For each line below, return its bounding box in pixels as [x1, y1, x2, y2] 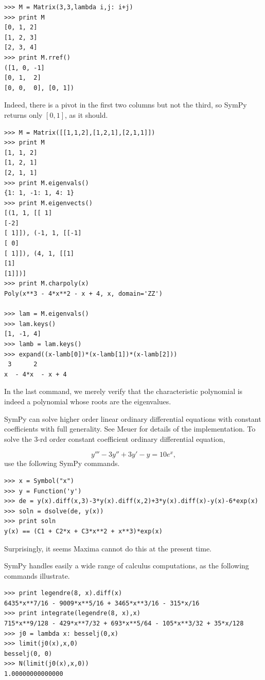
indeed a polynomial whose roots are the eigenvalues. [4, 396, 171, 406]
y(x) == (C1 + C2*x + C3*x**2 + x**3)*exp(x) [4, 527, 163, 535]
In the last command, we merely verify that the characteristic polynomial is [4, 386, 243, 397]
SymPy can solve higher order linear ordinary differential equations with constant [4, 413, 261, 424]
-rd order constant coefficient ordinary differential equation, [38, 433, 225, 444]
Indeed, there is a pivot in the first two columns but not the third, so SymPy [4, 99, 247, 110]
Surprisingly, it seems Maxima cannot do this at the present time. [4, 543, 212, 553]
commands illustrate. [4, 570, 70, 581]
